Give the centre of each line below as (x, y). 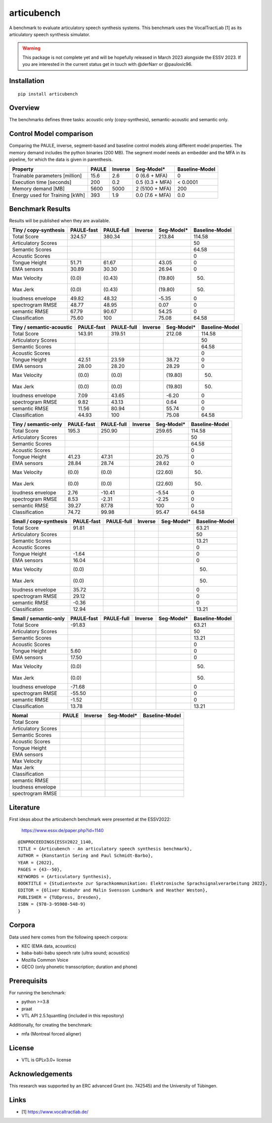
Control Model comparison (51, 134)
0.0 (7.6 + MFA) (153, 195)
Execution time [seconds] (42, 182)
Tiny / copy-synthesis (39, 230)
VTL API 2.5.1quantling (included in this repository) (73, 1016)
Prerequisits (28, 981)
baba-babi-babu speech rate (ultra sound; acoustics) (76, 953)
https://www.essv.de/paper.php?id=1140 (62, 831)
